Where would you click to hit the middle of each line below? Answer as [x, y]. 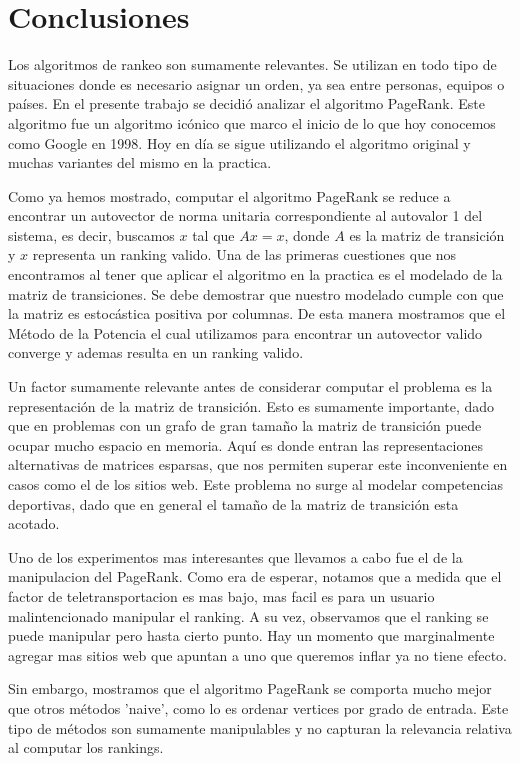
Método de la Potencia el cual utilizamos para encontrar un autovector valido [245, 332]
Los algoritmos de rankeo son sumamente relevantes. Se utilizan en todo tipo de [252, 64]
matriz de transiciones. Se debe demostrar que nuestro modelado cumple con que [256, 293]
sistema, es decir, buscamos [91, 234]
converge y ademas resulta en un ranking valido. [156, 352]
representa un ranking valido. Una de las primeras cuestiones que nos [244, 254]
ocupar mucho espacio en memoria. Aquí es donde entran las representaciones [245, 444]
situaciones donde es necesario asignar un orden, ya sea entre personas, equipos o [256, 83]
